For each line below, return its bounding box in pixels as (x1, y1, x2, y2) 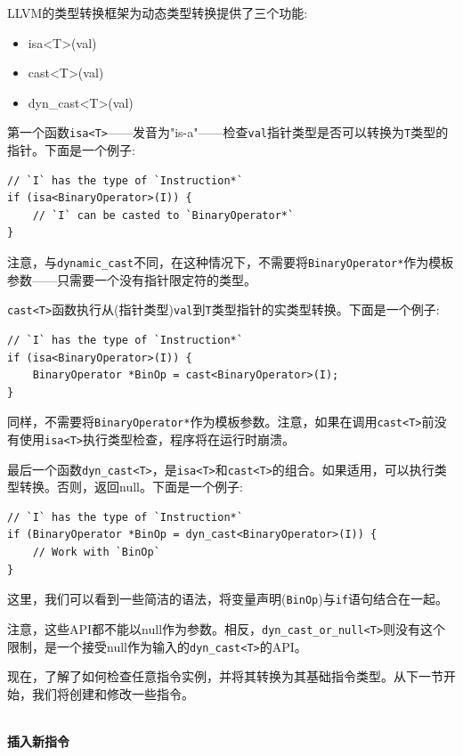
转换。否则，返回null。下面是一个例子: (19, 477, 243, 496)
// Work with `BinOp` (32, 546, 160, 559)
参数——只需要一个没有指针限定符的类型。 (7, 270, 256, 289)
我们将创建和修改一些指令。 (31, 684, 194, 703)
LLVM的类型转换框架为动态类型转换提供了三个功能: (7, 4, 308, 21)
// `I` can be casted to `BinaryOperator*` (32, 208, 295, 222)
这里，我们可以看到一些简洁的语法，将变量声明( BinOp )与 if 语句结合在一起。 (7, 589, 449, 608)
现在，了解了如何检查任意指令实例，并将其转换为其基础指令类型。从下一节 (7, 667, 443, 686)
